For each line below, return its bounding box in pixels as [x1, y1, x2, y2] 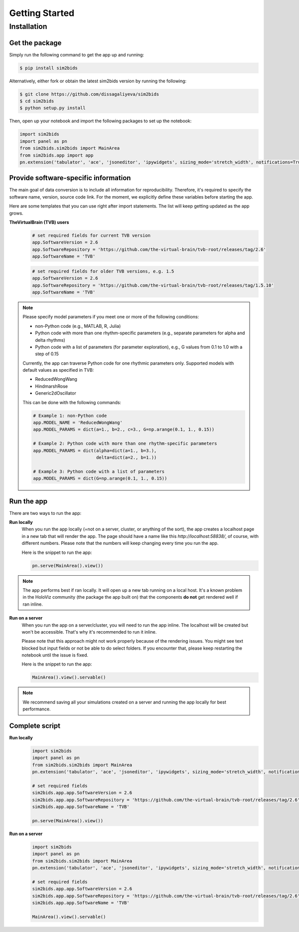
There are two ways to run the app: [9, 510, 82, 516]
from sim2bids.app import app [19, 152, 94, 158]
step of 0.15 [35, 351, 59, 357]
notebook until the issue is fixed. [21, 652, 88, 658]
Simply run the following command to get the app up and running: [9, 51, 145, 57]
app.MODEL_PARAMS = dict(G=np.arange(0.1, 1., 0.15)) [33, 475, 167, 481]
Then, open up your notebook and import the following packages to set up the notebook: [9, 118, 192, 124]
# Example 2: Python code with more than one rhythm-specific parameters [33, 441, 217, 447]
